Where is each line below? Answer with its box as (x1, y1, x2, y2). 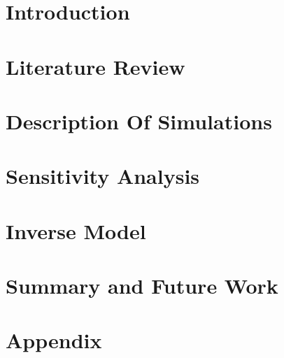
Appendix (6, 326, 102, 355)
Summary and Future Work (6, 271, 278, 300)
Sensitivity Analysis (6, 162, 200, 190)
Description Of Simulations (6, 106, 272, 135)
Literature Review (6, 52, 185, 80)
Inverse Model (6, 216, 146, 245)
